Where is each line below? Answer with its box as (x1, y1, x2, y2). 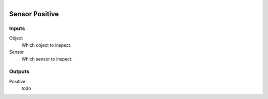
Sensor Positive (9, 10, 59, 18)
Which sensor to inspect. (21, 56, 73, 62)
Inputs (9, 25, 25, 32)
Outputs (9, 68, 30, 75)
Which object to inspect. (21, 42, 71, 48)
